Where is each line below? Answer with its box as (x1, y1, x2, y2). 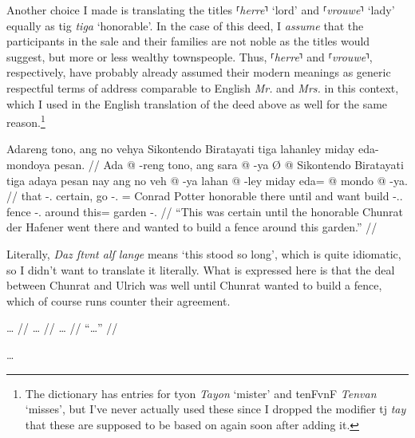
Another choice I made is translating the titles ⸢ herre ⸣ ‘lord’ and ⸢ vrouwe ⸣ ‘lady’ (6, 2, 395, 18)
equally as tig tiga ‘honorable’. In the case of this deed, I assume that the (6, 17, 364, 34)
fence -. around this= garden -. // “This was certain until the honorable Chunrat (6, 203, 404, 219)
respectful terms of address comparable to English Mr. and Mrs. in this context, (6, 79, 399, 96)
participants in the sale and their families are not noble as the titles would (6, 33, 370, 49)
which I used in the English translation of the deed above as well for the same (6, 95, 388, 112)
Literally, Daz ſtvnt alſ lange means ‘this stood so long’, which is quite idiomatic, (6, 245, 401, 262)
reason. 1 (6, 112, 45, 130)
